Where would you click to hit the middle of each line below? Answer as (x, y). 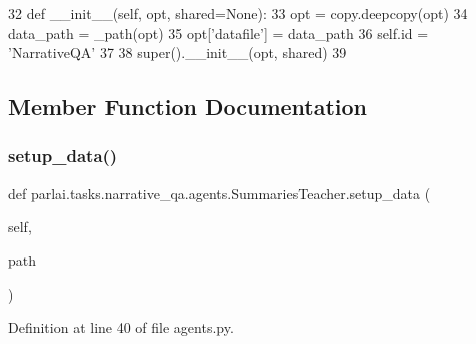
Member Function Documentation (188, 106)
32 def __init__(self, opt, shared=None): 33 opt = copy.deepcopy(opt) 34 (238, 13)
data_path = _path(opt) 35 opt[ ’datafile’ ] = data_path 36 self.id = (218, 32)
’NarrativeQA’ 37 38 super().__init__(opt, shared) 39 (177, 52)
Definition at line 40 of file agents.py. (121, 327)
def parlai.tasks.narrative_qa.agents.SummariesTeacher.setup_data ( (219, 192)
